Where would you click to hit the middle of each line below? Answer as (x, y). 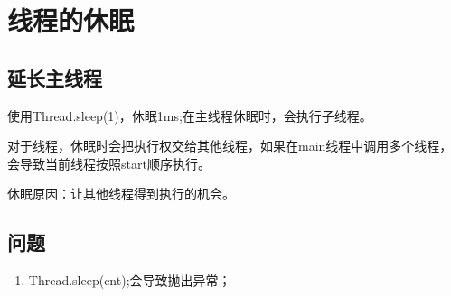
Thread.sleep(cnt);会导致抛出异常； (130, 280)
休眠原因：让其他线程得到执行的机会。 (121, 194)
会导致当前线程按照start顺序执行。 (109, 163)
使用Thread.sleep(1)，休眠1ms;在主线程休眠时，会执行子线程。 (190, 115)
